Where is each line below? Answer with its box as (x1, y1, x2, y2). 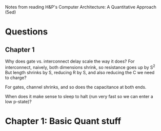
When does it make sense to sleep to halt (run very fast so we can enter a (5, 93, 154, 99)
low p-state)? (5, 98, 32, 104)
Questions (5, 26, 48, 37)
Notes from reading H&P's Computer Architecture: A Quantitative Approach (5, 4, 157, 10)
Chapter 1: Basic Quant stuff (5, 115, 121, 127)
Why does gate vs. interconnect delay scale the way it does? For (5, 58, 135, 64)
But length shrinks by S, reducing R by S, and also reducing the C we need (5, 69, 155, 75)
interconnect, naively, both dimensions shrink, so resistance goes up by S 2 (5, 64, 155, 70)
